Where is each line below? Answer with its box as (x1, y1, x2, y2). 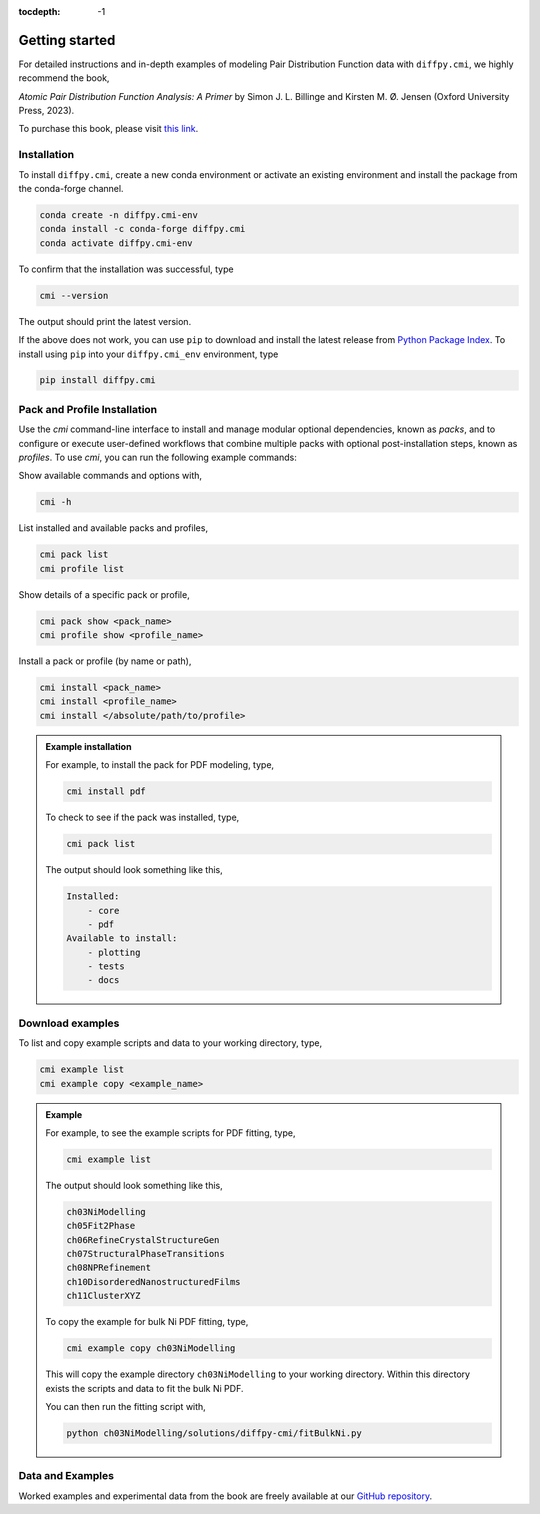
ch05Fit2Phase (66, 1220, 136, 1232)
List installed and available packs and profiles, (18, 522, 209, 534)
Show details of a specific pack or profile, (18, 588, 190, 600)
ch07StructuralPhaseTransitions (66, 1248, 225, 1260)
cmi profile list (39, 563, 125, 574)
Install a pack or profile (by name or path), (18, 655, 192, 667)
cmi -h (39, 496, 72, 508)
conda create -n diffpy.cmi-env (39, 209, 199, 220)
